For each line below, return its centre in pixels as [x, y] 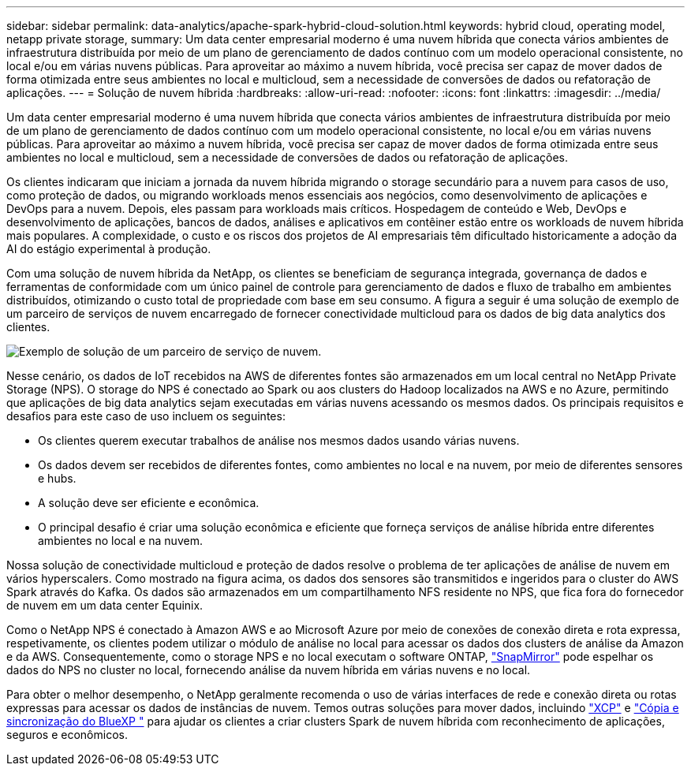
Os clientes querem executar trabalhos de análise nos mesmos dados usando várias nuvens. [279, 440]
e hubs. [57, 478]
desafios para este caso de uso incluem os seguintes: [146, 416]
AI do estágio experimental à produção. [109, 249]
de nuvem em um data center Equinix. [105, 605]
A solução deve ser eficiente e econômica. [149, 503]
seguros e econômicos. [67, 735]
